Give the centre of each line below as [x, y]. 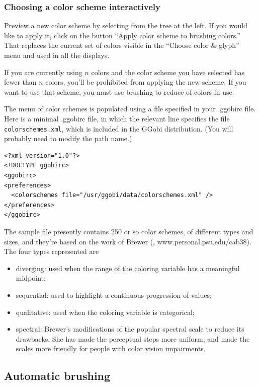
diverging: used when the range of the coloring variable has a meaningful [128, 268]
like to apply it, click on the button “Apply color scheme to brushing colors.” [122, 35]
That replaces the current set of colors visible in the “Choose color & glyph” [122, 45]
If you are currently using [43, 72]
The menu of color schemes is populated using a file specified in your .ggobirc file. [130, 109]
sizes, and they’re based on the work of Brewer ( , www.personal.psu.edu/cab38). [128, 241]
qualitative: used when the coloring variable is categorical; [105, 312]
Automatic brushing [57, 376]
